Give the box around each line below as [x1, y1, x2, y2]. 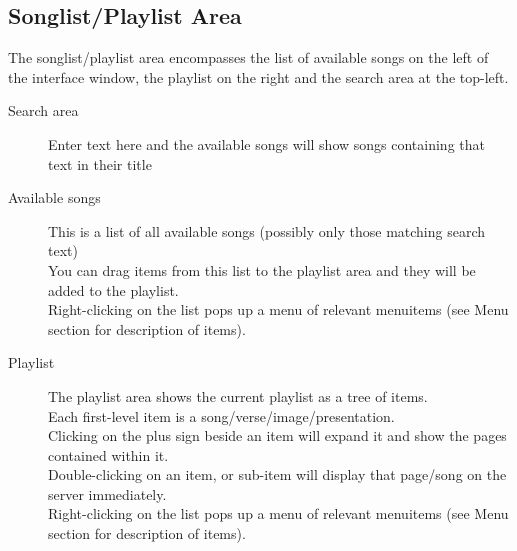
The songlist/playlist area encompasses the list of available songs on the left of [8, 47, 489, 68]
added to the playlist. [48, 279, 179, 300]
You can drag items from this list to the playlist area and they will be [48, 259, 476, 280]
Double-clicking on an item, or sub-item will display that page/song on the [48, 464, 507, 485]
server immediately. [48, 483, 167, 504]
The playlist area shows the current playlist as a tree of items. [48, 385, 428, 406]
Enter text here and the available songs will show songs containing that [48, 133, 485, 154]
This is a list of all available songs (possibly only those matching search [48, 220, 486, 241]
